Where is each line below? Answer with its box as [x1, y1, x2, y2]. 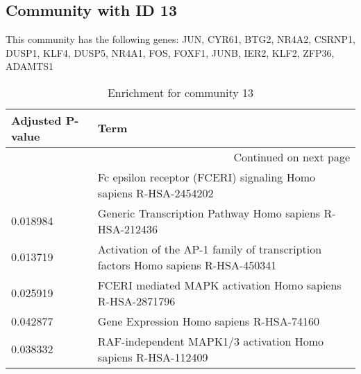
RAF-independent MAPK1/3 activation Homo [97, 332, 324, 349]
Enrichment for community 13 [107, 84, 254, 100]
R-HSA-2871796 [97, 292, 176, 309]
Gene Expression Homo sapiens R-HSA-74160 [97, 312, 319, 329]
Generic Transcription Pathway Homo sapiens [97, 204, 321, 221]
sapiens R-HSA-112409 [97, 348, 208, 365]
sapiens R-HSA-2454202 [97, 184, 214, 201]
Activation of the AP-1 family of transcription [97, 240, 322, 257]
